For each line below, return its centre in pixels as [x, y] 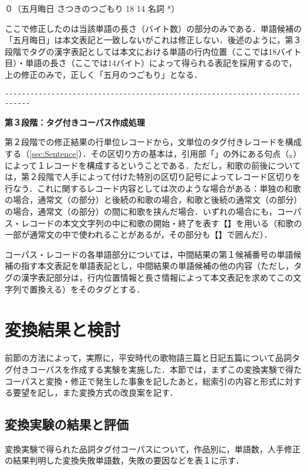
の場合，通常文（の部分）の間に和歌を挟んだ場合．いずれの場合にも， [141, 211]
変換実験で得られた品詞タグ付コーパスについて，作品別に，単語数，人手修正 [153, 448]
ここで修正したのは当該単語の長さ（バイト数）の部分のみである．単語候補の [153, 28]
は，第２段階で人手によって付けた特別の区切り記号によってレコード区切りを [153, 177]
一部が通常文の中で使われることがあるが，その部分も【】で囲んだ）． [139, 234]
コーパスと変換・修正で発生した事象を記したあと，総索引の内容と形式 [141, 381]
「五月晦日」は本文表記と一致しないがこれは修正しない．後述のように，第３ [153, 40]
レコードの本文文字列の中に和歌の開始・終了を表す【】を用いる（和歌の [161, 223]
